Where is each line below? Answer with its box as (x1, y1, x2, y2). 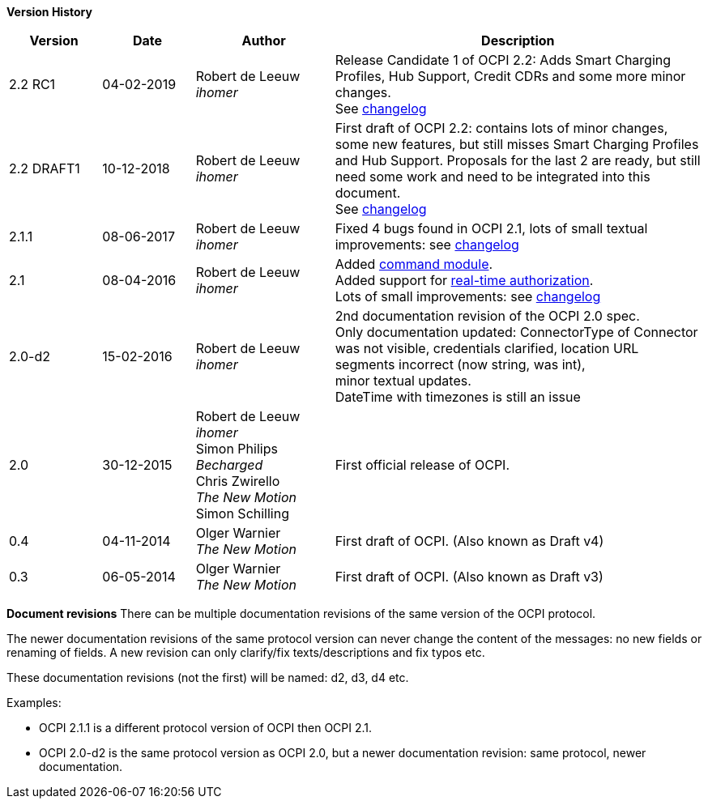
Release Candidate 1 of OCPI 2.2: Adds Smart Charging (335, 52, 672, 68)
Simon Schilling (195, 505, 289, 522)
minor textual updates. (335, 373, 471, 389)
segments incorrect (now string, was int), (335, 356, 586, 373)
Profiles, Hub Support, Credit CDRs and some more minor (335, 68, 686, 84)
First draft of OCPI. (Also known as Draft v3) (335, 569, 604, 585)
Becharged (195, 457, 263, 473)
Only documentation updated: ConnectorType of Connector (335, 324, 698, 340)
